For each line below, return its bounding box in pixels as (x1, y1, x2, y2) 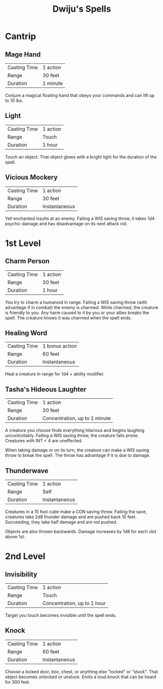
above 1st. (5, 534, 25, 540)
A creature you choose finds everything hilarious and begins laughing (5, 428, 145, 433)
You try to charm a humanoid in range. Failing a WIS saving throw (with (5, 299, 147, 305)
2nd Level (5, 551, 45, 562)
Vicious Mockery (5, 173, 58, 181)
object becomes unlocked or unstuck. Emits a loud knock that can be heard (5, 674, 157, 680)
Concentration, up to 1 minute (42, 415, 111, 422)
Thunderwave (5, 467, 49, 475)
